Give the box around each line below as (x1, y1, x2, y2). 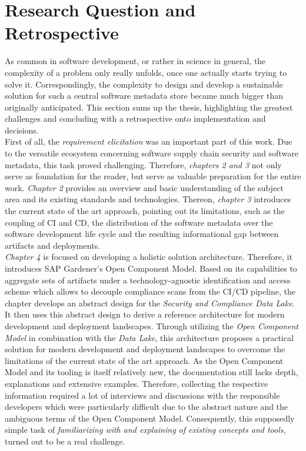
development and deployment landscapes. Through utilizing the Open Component (5, 319, 298, 332)
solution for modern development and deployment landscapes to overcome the (5, 343, 285, 355)
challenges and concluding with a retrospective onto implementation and (5, 112, 266, 125)
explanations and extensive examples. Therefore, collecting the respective (5, 377, 268, 389)
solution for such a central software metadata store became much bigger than (5, 89, 283, 102)
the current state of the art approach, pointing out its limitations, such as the (5, 205, 285, 217)
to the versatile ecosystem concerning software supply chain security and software (5, 147, 298, 159)
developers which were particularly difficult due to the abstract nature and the (5, 400, 288, 413)
